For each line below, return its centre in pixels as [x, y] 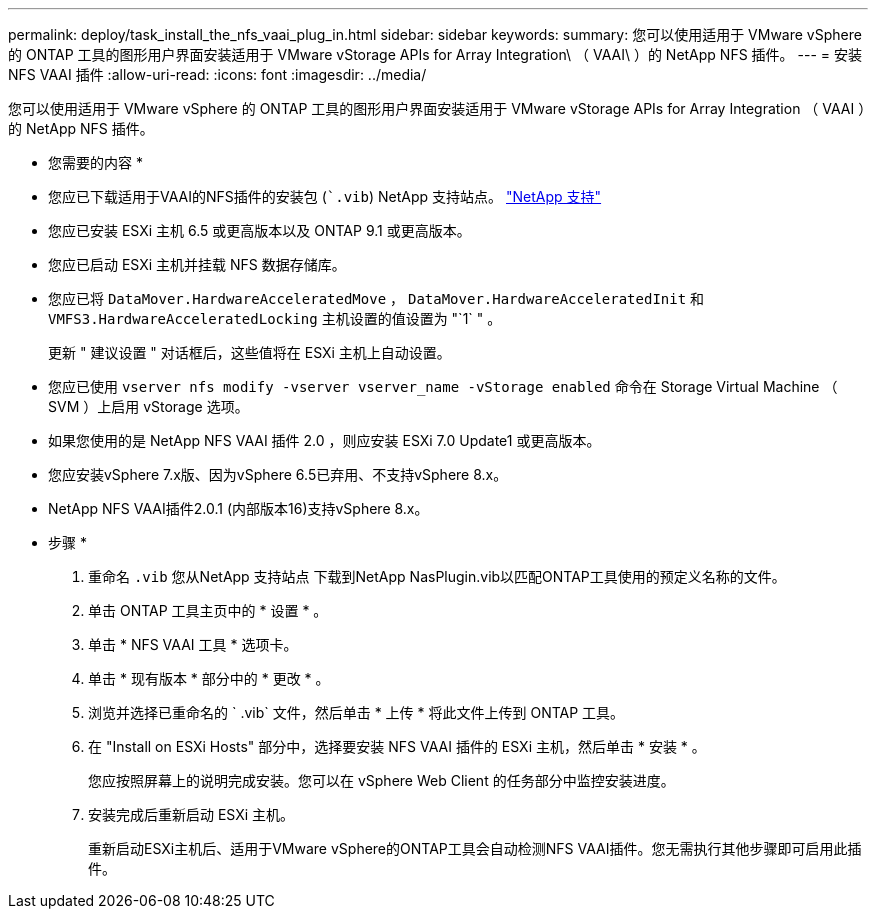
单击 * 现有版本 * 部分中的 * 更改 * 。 [209, 678]
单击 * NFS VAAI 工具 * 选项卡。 [193, 644]
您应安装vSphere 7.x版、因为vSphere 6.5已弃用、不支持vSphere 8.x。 [278, 474]
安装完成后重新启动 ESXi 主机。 [191, 814]
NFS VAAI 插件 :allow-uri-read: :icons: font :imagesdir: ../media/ [217, 74]
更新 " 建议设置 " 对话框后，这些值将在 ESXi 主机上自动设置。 [249, 352]
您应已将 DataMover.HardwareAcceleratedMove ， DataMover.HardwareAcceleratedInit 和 [376, 298]
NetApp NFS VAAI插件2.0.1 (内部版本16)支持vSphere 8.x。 [238, 508]
